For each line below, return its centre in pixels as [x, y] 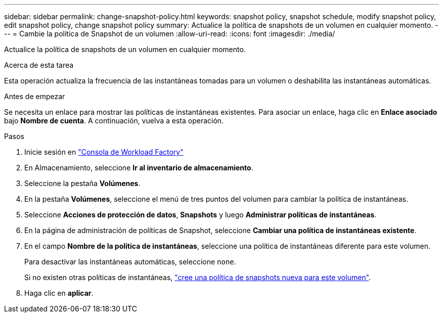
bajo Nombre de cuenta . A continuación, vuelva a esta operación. [114, 121]
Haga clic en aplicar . [59, 293]
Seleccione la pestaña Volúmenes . [82, 183]
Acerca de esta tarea [39, 65]
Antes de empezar [35, 96]
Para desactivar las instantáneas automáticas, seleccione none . [130, 262]
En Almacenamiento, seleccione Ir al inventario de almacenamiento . [139, 168]
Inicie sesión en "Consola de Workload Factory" [104, 152]
